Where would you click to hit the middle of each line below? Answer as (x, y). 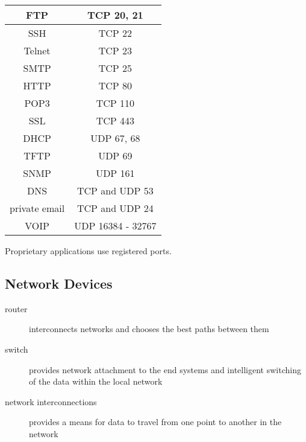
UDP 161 (115, 173)
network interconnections (51, 401)
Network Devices (59, 283)
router (16, 308)
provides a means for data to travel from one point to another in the (155, 422)
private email (37, 208)
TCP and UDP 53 (115, 191)
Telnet (37, 50)
